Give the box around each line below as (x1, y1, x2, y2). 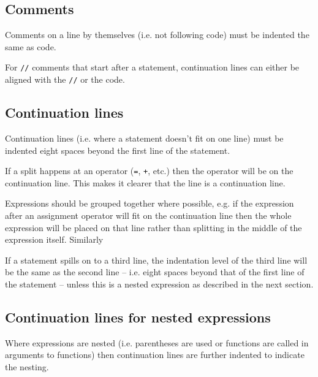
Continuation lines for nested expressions (5, 307, 271, 326)
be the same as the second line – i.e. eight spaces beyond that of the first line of (5, 265, 305, 278)
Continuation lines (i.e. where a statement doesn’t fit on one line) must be (5, 131, 284, 144)
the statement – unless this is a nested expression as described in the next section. (5, 277, 314, 290)
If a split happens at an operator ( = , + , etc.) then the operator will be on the (5, 164, 293, 177)
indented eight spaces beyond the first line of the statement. (5, 143, 230, 156)
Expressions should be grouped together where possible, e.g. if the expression (5, 197, 294, 210)
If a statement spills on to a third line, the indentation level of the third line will (5, 253, 308, 266)
